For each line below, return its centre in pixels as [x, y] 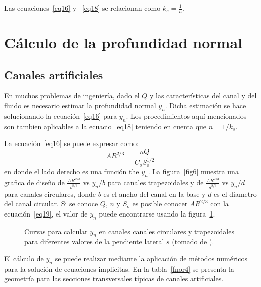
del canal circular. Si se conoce [51, 204]
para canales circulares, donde [50, 194]
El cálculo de [24, 259]
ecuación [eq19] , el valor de [46, 213]
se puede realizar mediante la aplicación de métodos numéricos [151, 259]
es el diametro [235, 194]
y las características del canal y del [203, 95]
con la [220, 204]
